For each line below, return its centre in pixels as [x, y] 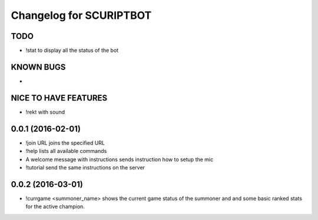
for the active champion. [55, 206]
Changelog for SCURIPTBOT [81, 15]
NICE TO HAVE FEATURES [59, 98]
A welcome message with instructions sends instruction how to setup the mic [120, 159]
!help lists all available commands [66, 151]
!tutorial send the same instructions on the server [85, 167]
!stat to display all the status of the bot [72, 51]
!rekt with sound [45, 112]
